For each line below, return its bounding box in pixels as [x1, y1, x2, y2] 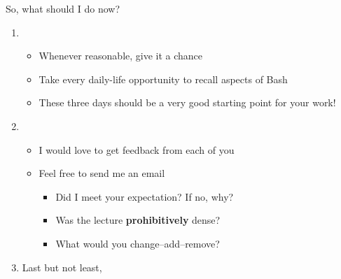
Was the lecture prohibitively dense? [55, 213, 221, 227]
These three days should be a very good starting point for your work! [39, 95, 336, 110]
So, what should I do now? [6, 1, 120, 15]
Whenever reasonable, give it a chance [39, 48, 203, 63]
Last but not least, [22, 259, 102, 274]
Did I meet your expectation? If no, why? [55, 189, 234, 203]
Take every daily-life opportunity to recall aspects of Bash [39, 71, 288, 86]
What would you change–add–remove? [55, 236, 220, 250]
